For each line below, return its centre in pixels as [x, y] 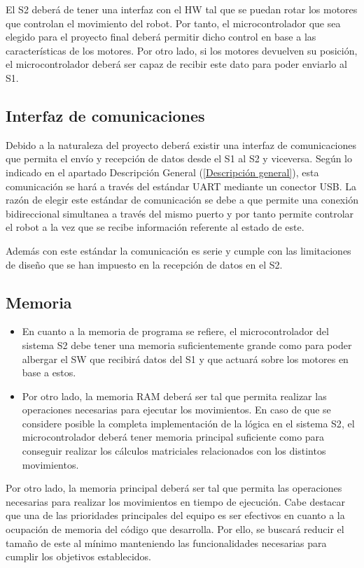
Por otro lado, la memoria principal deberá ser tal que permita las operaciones [174, 488]
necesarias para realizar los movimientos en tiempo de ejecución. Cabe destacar [176, 501]
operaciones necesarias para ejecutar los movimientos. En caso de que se [176, 410]
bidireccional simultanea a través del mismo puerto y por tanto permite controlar [180, 213]
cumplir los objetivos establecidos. [79, 556]
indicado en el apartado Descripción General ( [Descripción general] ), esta [162, 172]
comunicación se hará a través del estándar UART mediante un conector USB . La [181, 186]
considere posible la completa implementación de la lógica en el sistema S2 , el [188, 423]
